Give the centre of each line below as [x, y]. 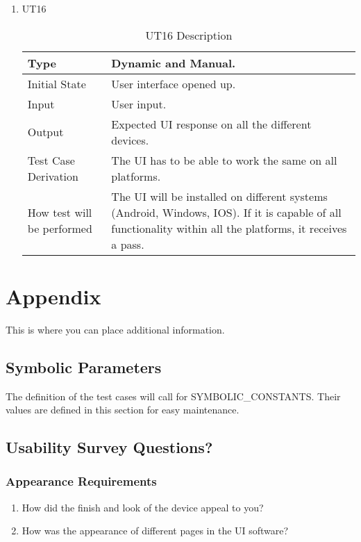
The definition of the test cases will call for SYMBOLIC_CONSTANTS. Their [173, 396]
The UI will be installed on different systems [219, 196]
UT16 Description [189, 35]
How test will [60, 212]
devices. [130, 140]
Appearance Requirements [81, 481]
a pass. [128, 244]
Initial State [57, 83]
